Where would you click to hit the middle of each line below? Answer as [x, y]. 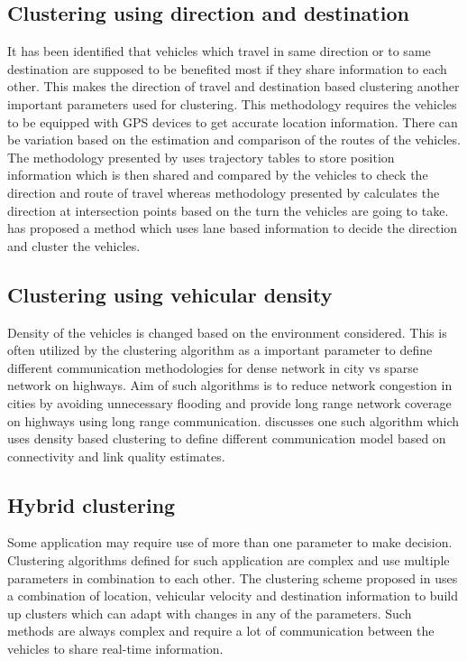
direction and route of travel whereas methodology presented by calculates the [224, 192]
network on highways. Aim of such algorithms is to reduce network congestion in [230, 385]
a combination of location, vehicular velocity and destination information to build [233, 596]
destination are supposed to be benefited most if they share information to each [227, 68]
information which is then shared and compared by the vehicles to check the [218, 175]
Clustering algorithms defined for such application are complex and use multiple [229, 560]
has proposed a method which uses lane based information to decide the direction [233, 228]
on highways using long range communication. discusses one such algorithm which [233, 420]
